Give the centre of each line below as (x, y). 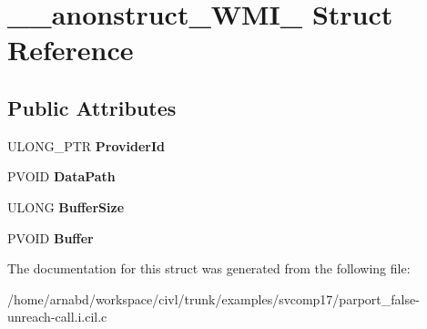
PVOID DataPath (61, 176)
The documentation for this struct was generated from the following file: (209, 268)
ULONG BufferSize (66, 206)
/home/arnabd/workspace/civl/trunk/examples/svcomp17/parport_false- (213, 298)
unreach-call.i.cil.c (57, 317)
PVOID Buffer (51, 237)
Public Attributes (92, 107)
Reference (71, 50)
